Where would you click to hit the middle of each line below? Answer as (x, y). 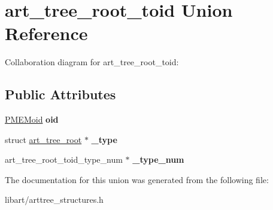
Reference (46, 33)
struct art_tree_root (43, 139)
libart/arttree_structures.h (54, 200)
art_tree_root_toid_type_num (64, 159)
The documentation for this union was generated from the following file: (137, 179)
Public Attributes (60, 94)
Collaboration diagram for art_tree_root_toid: (92, 62)
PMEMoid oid (32, 119)
